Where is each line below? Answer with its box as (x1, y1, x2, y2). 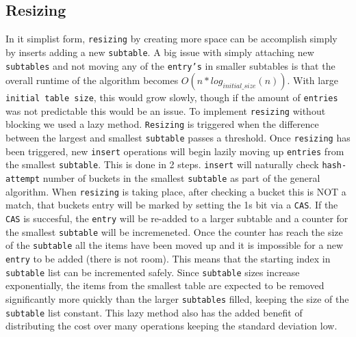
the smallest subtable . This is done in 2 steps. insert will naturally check (5, 157, 319, 172)
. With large (287, 73, 338, 87)
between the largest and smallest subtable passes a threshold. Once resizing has (5, 131, 351, 145)
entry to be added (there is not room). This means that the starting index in (5, 252, 331, 266)
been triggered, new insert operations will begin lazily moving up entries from (5, 144, 344, 158)
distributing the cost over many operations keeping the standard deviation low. (5, 319, 338, 333)
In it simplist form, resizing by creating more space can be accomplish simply (5, 31, 338, 46)
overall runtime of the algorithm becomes (5, 73, 179, 87)
